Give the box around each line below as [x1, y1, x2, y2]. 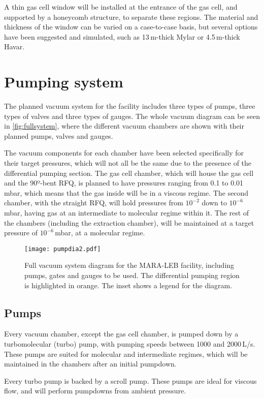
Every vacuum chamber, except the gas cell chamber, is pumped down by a [4, 328, 239, 339]
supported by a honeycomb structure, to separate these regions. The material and [4, 11, 258, 22]
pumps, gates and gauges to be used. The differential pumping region [24, 270, 240, 281]
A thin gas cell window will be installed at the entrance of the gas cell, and [4, 2, 238, 12]
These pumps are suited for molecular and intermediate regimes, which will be [4, 348, 248, 359]
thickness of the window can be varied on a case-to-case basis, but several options [4, 21, 258, 32]
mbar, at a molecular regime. [55, 227, 145, 238]
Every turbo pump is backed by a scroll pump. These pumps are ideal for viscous [4, 375, 257, 386]
